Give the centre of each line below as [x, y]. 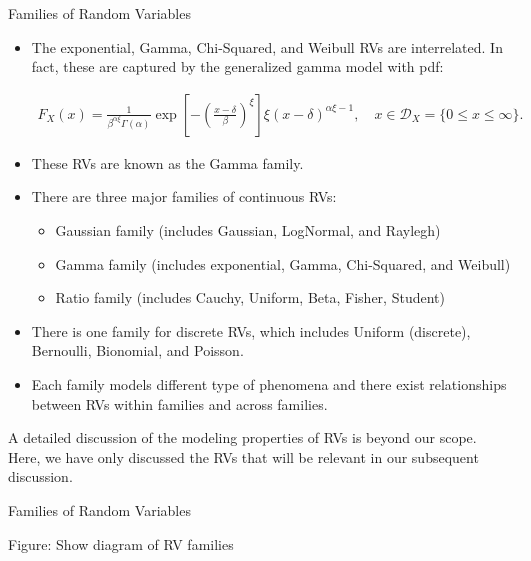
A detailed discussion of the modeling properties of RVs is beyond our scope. [242, 437]
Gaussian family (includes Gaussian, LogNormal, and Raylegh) [248, 230]
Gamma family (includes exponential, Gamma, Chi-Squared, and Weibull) [283, 263]
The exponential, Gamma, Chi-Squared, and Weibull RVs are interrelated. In [267, 46]
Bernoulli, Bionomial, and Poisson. [137, 350]
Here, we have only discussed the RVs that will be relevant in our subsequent [243, 456]
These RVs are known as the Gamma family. [167, 162]
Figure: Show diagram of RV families [121, 543]
